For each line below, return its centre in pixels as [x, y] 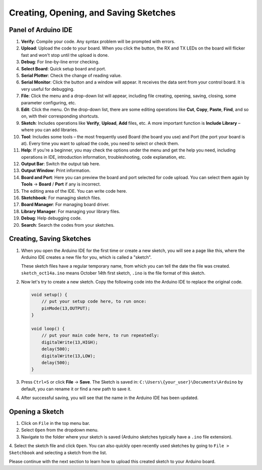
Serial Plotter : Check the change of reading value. [72, 76]
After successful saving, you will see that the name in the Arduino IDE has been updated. [110, 398]
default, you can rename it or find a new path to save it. [76, 389]
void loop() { [48, 329]
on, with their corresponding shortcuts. [60, 116]
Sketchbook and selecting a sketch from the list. [58, 453]
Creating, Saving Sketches [50, 239]
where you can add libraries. [50, 130]
